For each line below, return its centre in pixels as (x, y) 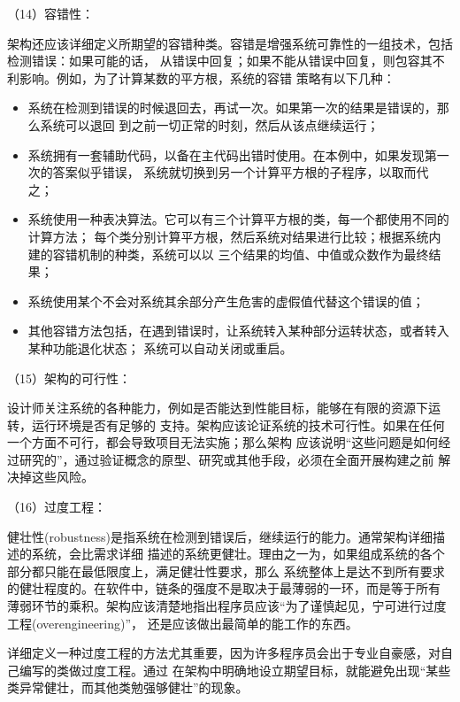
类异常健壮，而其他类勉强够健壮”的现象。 (128, 687)
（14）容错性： (50, 13)
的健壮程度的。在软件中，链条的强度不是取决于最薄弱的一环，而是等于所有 (224, 588)
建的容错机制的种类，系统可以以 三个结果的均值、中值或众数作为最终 (228, 254)
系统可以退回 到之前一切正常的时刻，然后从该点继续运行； (210, 124)
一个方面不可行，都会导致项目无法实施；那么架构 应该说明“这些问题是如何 (223, 442)
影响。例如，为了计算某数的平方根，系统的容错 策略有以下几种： (207, 77)
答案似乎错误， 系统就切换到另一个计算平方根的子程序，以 (222, 172)
